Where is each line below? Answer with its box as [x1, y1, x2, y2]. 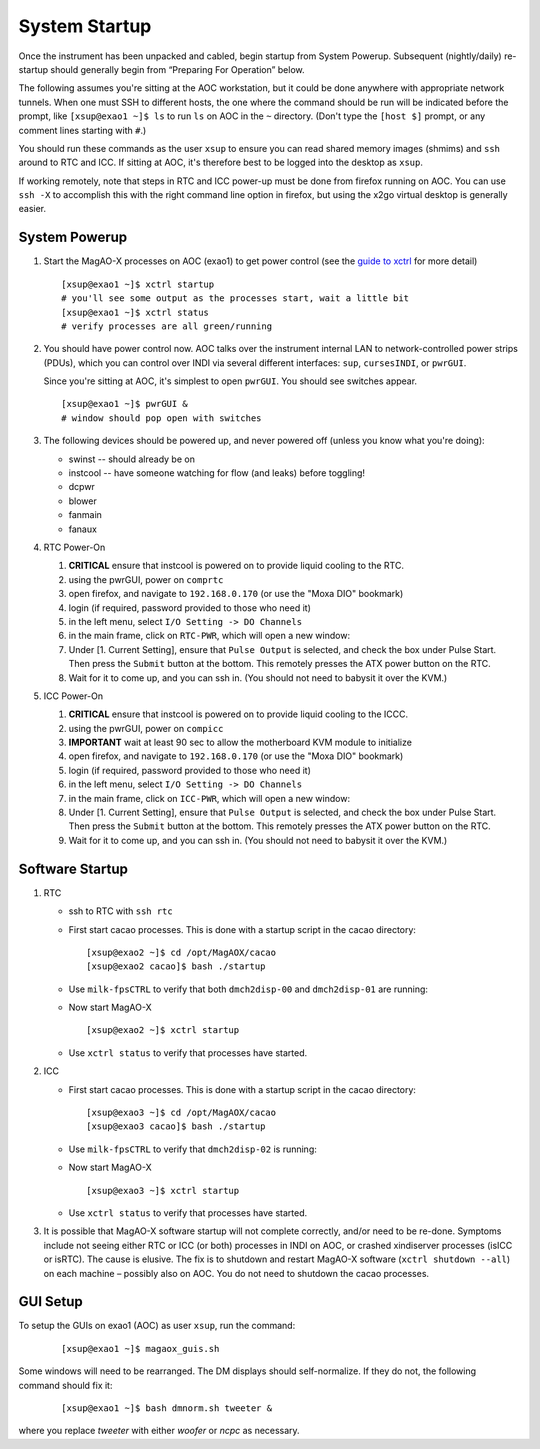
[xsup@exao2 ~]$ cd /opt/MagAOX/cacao [86, 946, 277, 958]
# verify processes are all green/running [61, 320, 273, 332]
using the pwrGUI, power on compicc [68, 722, 224, 734]
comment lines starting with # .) [18, 124, 147, 136]
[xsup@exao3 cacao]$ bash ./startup [86, 1121, 266, 1132]
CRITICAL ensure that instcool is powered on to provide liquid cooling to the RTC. [68, 560, 405, 572]
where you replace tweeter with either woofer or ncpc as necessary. [18, 1425, 300, 1437]
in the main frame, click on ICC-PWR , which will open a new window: [68, 792, 350, 804]
